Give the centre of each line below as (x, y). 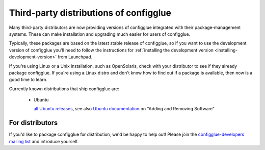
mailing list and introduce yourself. (44, 141)
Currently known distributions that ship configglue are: (64, 89)
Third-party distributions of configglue (90, 13)
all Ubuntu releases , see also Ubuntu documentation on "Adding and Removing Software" (124, 109)
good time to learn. (28, 80)
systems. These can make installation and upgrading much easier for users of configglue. (100, 34)
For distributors (33, 123)
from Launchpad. (75, 57)
